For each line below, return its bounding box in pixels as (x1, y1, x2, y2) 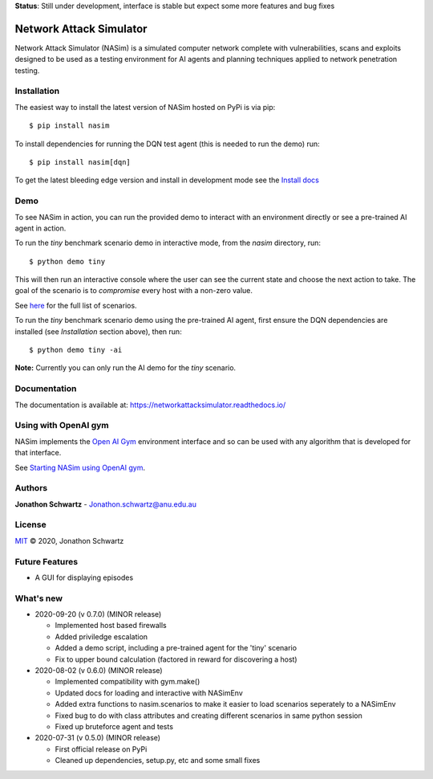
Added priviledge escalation (55, 631, 148, 642)
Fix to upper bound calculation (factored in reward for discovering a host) (55, 655, 297, 664)
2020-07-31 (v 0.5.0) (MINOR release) (34, 733, 160, 743)
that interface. (14, 448, 62, 458)
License (14, 519, 47, 530)
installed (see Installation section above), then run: (14, 326, 182, 336)
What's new (14, 593, 63, 604)
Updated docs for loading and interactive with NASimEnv (55, 687, 244, 698)
